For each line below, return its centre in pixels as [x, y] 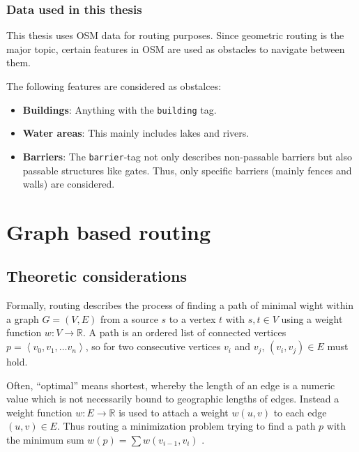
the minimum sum [45, 440]
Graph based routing [109, 231]
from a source [129, 318]
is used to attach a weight [174, 412]
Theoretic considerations [97, 276]
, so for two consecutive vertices [153, 346]
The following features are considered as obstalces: [114, 86]
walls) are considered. [69, 184]
